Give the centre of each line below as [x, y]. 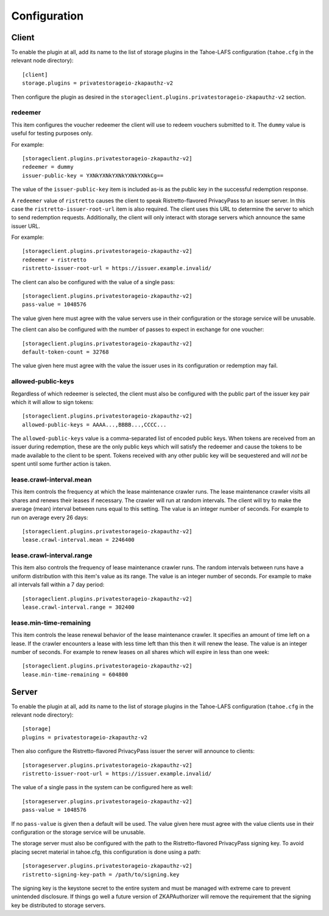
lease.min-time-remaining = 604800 [75, 674]
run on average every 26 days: [50, 517]
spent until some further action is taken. [61, 464]
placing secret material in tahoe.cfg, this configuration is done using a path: [106, 852]
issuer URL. [26, 226]
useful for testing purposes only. [52, 133]
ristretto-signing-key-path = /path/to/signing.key [101, 874]
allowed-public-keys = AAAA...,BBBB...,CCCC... [94, 424]
